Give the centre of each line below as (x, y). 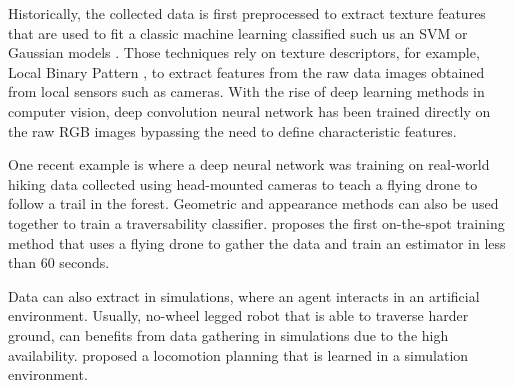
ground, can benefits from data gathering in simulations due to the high (228, 334)
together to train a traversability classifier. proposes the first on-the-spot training (256, 222)
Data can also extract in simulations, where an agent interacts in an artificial (244, 295)
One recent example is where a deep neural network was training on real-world (249, 164)
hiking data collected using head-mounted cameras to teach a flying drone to (243, 183)
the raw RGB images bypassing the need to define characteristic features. (232, 130)
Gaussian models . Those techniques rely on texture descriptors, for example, (244, 52)
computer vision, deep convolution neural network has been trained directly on (249, 110)
